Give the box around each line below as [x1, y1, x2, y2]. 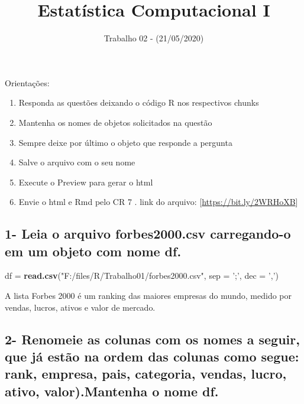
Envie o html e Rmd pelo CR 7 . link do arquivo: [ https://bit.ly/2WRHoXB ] [18, 196, 298, 208]
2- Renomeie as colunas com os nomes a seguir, [5, 330, 300, 348]
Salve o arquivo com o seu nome [18, 156, 135, 168]
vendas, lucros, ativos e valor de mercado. [5, 301, 156, 313]
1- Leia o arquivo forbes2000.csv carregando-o [5, 224, 291, 243]
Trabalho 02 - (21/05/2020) [104, 32, 204, 44]
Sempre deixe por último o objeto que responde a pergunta [18, 136, 232, 148]
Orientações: [5, 76, 50, 89]
